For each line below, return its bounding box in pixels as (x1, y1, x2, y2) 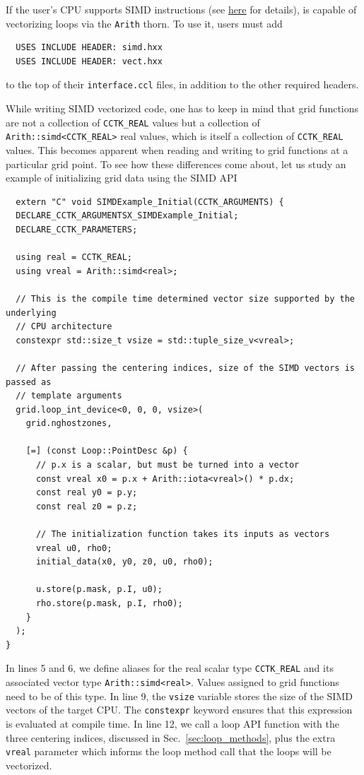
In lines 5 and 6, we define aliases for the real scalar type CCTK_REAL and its (6, 661, 334, 675)
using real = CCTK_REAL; (16, 252, 132, 263)
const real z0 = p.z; (35, 501, 138, 511)
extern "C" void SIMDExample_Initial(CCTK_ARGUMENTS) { (16, 196, 284, 207)
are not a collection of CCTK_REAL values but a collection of (6, 114, 260, 129)
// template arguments (16, 391, 122, 401)
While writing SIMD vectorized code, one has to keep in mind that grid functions (6, 101, 359, 116)
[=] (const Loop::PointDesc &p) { (25, 446, 188, 456)
